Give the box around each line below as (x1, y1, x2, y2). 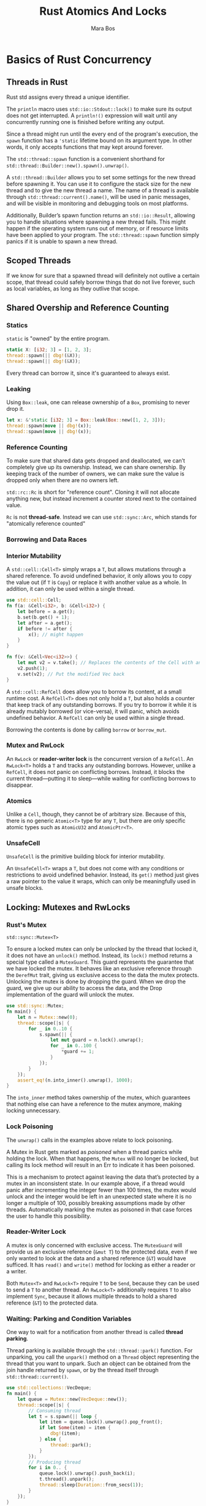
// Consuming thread (28, 1408, 81, 1414)
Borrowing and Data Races (6, 536, 87, 544)
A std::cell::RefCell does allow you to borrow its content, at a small (6, 688, 182, 695)
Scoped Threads (6, 256, 71, 266)
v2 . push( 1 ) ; (17, 665, 48, 671)
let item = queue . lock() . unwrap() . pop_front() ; (39, 1419, 164, 1426)
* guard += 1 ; (61, 1048, 95, 1055)
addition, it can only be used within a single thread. (6, 585, 135, 593)
